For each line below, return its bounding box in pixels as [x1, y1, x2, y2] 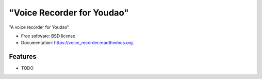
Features [9, 52, 36, 61]
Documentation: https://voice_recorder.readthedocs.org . [21, 40, 134, 46]
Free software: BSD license [21, 33, 75, 39]
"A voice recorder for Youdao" [9, 24, 69, 30]
